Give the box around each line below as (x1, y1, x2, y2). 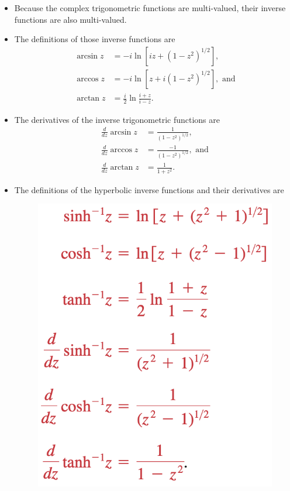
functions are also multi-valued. (14, 13, 127, 25)
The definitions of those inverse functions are (14, 33, 175, 45)
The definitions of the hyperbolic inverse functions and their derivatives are (14, 183, 284, 195)
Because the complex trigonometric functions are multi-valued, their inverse (14, 2, 286, 13)
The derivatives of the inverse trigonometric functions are (14, 113, 220, 125)
